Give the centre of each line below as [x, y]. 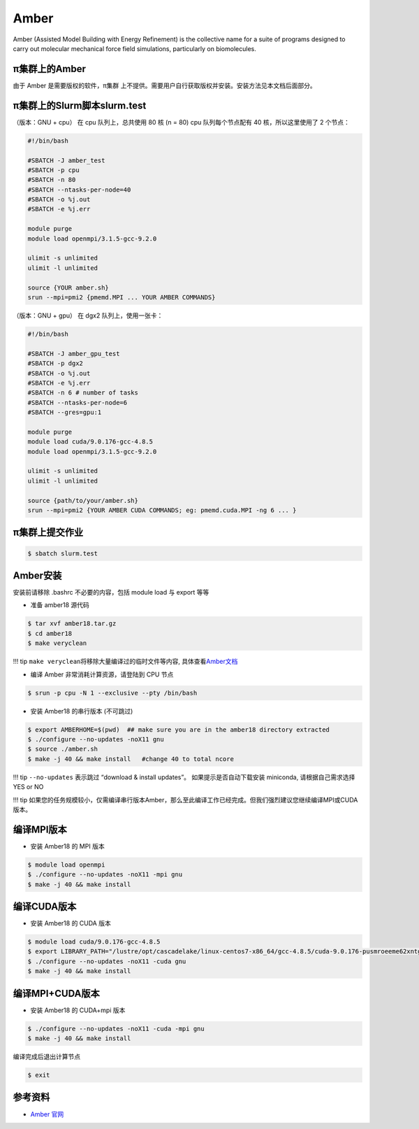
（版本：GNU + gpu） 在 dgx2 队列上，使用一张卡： [88, 315]
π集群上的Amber [50, 69]
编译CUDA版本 [45, 906]
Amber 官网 [47, 1114]
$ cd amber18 [50, 633]
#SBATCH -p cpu [53, 170]
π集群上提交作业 [48, 533]
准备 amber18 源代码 [60, 605]
